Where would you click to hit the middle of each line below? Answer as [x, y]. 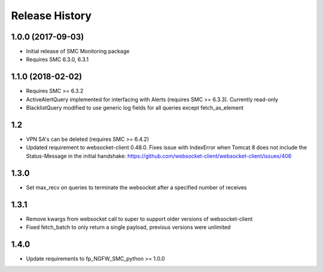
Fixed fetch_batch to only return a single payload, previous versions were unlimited [128, 227]
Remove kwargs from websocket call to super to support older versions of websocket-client [139, 219]
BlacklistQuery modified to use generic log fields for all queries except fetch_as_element [135, 108]
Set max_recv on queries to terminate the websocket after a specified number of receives [136, 187]
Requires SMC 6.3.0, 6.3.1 [57, 59]
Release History [51, 16]
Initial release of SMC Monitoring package [78, 52]
